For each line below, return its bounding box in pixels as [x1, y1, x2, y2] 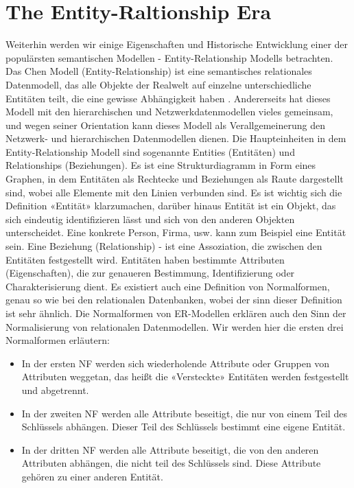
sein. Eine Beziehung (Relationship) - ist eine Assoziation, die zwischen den [5, 239, 322, 253]
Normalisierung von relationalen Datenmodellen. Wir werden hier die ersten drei [5, 319, 344, 334]
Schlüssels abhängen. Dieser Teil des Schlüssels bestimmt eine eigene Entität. [21, 419, 346, 434]
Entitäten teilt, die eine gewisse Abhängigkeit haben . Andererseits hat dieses [5, 91, 331, 105]
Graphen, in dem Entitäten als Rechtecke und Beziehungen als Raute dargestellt [5, 172, 344, 186]
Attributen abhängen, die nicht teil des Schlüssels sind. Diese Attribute [21, 456, 321, 470]
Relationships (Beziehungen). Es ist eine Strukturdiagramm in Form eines [5, 158, 316, 172]
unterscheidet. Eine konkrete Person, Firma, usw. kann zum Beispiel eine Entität [5, 225, 346, 240]
